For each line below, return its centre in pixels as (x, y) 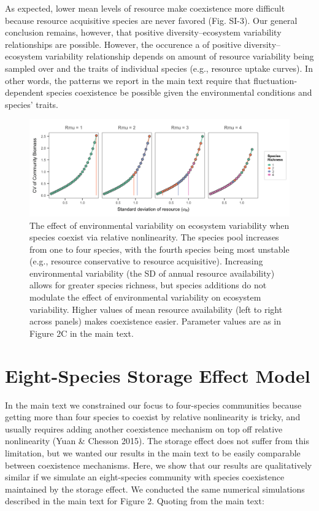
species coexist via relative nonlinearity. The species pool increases (154, 237)
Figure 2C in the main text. (82, 333)
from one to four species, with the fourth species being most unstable (159, 249)
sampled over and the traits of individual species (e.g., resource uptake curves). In (159, 68)
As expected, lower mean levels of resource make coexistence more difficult (145, 8)
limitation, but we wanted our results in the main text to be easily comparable (153, 452)
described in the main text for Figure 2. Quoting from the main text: (135, 501)
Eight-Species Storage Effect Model (158, 375)
